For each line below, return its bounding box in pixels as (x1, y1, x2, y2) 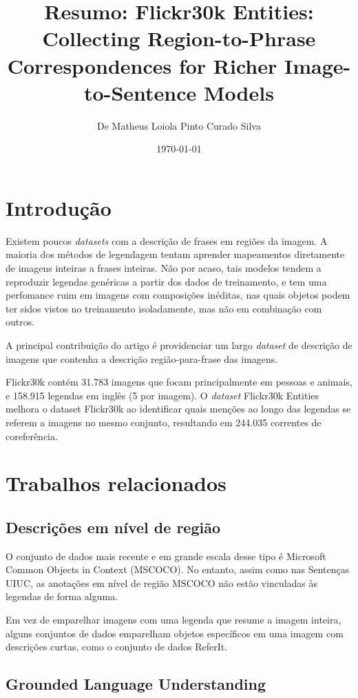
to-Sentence (84, 78, 197, 106)
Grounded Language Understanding (6, 673, 266, 695)
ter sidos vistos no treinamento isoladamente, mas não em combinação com (6, 301, 322, 315)
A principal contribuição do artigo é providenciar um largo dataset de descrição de (6, 337, 352, 352)
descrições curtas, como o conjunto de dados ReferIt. (6, 639, 228, 654)
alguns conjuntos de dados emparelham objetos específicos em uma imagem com (6, 626, 344, 640)
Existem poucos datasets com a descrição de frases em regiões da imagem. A (6, 233, 328, 248)
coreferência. (6, 428, 58, 443)
